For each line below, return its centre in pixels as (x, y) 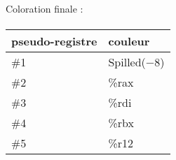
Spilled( (127, 61)
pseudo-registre (54, 41)
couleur (129, 41)
